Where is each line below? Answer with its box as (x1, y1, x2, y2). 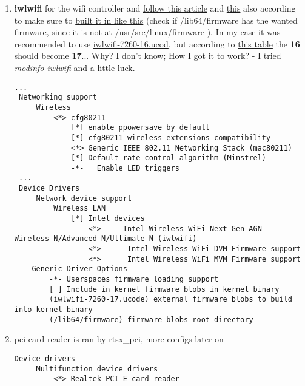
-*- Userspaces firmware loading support (49, 275, 219, 284)
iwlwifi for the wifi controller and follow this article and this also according (14, 2, 296, 14)
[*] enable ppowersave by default (70, 123, 210, 132)
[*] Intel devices (70, 214, 145, 223)
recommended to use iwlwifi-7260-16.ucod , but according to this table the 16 (14, 37, 300, 50)
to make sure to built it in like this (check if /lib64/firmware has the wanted (14, 13, 298, 26)
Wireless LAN (53, 204, 106, 213)
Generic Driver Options (32, 265, 127, 274)
